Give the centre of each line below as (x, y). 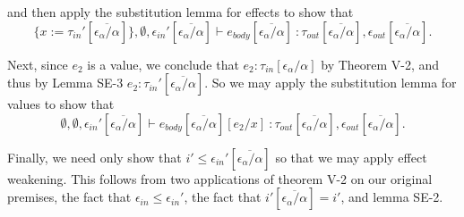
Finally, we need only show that (95, 157)
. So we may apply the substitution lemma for (331, 83)
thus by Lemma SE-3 (65, 83)
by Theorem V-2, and (380, 64)
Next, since (38, 64)
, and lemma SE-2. (392, 197)
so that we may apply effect (351, 157)
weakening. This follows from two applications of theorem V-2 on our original (220, 178)
